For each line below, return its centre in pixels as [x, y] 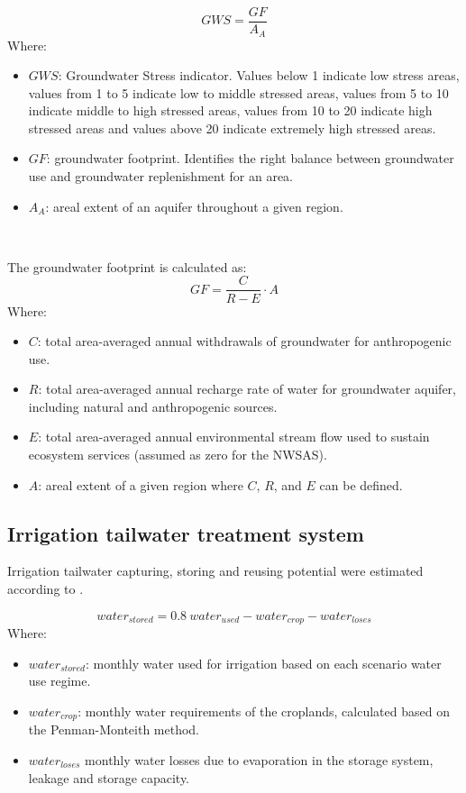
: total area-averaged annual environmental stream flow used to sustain [234, 437]
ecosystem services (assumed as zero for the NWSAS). [178, 455]
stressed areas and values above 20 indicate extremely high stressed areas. [232, 128]
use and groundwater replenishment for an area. [160, 176]
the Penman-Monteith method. [114, 729]
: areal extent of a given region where [141, 484]
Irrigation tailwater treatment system [186, 533]
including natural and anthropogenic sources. [153, 406]
